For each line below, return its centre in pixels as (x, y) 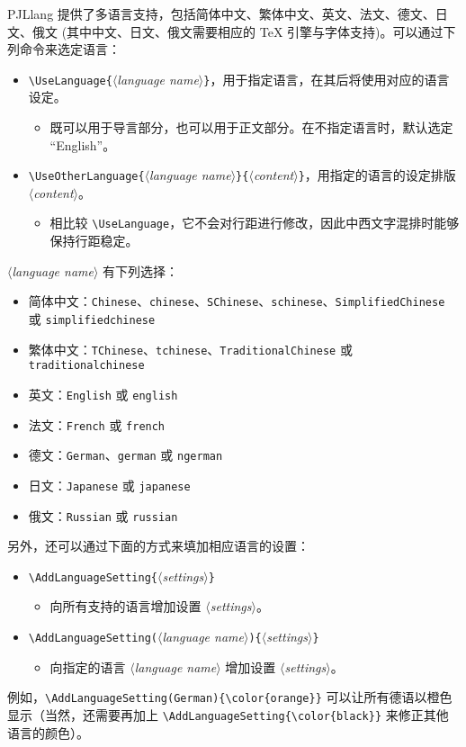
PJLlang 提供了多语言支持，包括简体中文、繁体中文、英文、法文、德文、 (221, 13)
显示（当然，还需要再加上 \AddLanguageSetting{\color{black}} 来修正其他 (228, 714)
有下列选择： (141, 270)
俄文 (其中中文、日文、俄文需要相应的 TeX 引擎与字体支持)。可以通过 (237, 31)
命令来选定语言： (70, 49)
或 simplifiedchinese (92, 318)
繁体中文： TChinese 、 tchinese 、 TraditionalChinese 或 (190, 349)
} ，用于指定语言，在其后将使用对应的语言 (327, 79)
